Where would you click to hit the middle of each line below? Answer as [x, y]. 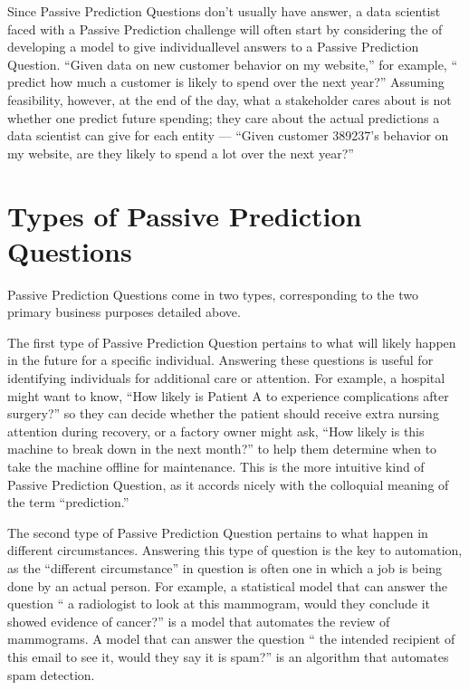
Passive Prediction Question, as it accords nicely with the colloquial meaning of [228, 484]
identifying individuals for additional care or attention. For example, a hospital [226, 378]
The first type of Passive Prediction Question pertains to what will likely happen [232, 342]
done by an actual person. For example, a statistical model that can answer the [227, 585]
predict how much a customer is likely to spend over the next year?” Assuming [226, 82]
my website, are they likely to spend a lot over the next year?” [181, 153]
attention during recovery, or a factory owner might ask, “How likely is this [216, 431]
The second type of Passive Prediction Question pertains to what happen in [218, 532]
